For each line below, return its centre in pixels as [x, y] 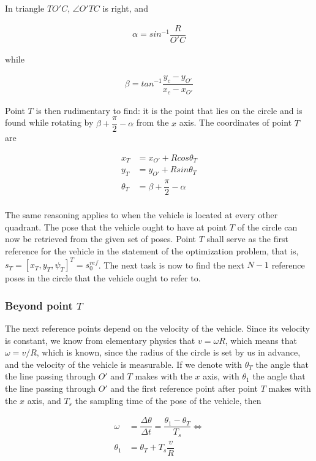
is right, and [125, 8]
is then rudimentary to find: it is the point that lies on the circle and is [169, 110]
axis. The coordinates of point [235, 122]
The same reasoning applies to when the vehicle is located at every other [141, 215]
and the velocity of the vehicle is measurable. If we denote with [124, 364]
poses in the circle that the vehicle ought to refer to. [103, 278]
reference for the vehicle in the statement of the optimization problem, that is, [152, 251]
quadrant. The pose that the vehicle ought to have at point [116, 227]
